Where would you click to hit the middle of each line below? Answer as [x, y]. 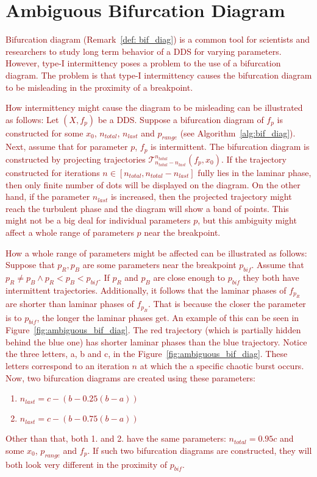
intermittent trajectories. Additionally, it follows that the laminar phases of [146, 290]
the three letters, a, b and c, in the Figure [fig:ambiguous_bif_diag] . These [147, 354]
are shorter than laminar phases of [70, 304]
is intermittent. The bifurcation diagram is [230, 147]
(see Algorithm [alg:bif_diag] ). [238, 132]
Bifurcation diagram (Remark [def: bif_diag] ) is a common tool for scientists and [158, 39]
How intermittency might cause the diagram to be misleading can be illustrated [154, 108]
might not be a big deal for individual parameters [98, 220]
